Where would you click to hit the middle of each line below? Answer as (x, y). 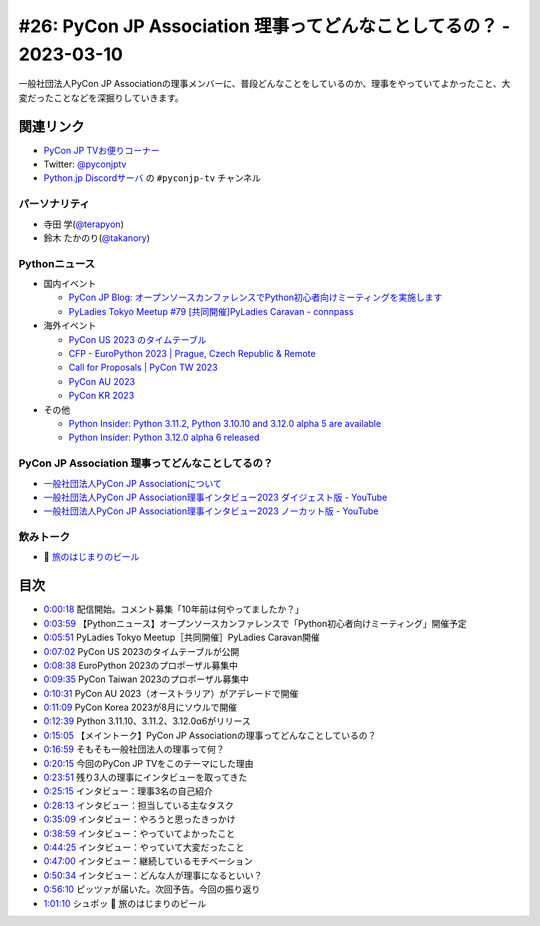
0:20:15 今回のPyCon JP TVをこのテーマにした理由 (148, 763)
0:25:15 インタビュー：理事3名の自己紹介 (128, 791)
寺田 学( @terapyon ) (83, 224)
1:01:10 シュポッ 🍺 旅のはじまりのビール (125, 903)
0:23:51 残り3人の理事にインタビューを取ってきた (145, 777)
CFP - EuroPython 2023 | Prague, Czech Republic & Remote (192, 354)
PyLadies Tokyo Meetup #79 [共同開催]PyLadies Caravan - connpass (211, 311)
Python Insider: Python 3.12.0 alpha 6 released (164, 437)
